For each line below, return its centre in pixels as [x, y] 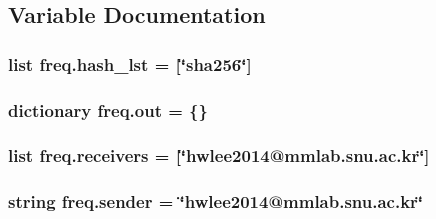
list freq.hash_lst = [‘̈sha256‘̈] [130, 63]
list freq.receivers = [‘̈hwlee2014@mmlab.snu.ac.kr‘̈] [219, 155]
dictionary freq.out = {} [108, 109]
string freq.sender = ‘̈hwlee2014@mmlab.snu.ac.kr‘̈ [216, 201]
